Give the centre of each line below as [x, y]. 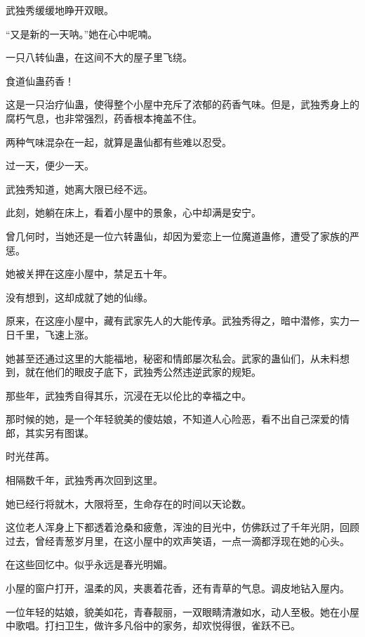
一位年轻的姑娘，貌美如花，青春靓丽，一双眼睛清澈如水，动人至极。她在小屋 [182, 611]
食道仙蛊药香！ [40, 80]
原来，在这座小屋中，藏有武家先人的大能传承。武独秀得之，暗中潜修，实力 [178, 321]
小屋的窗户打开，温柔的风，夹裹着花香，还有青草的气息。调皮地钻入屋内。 [178, 588]
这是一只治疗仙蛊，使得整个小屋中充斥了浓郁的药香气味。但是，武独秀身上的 [182, 104]
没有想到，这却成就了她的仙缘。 [79, 297]
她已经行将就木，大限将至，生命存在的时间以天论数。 [128, 503]
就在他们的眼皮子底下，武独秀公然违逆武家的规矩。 [143, 372]
